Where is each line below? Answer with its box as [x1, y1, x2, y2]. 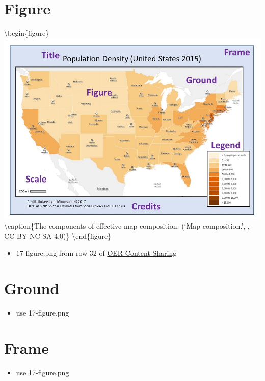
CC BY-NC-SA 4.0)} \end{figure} [4, 230, 112, 241]
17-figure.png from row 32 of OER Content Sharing [16, 248, 177, 258]
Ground [4, 278, 60, 299]
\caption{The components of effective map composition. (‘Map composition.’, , [4, 220, 250, 231]
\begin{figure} [4, 28, 49, 38]
